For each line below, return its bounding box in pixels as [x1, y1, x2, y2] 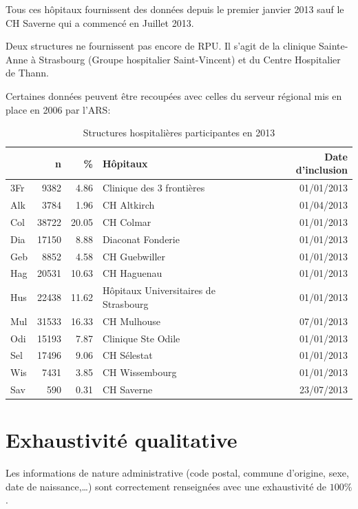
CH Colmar [102, 214, 151, 229]
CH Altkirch [102, 198, 155, 212]
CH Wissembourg [102, 365, 177, 380]
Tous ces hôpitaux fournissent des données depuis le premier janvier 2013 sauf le [6, 2, 344, 16]
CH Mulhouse [102, 313, 160, 328]
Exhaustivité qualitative [6, 426, 238, 454]
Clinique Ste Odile [102, 331, 180, 345]
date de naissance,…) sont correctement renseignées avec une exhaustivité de [6, 479, 327, 493]
